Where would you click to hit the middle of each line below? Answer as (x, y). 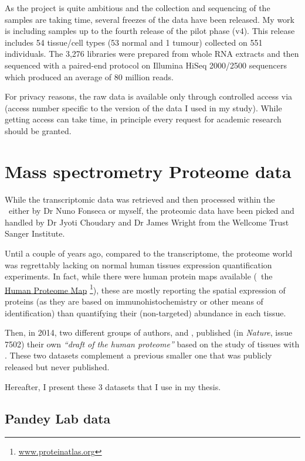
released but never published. (57, 367)
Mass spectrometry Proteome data (148, 171)
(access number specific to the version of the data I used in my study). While (143, 107)
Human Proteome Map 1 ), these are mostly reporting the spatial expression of (145, 289)
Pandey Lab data (58, 418)
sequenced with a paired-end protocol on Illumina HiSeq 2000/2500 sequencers (146, 65)
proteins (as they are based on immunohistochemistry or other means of (134, 301)
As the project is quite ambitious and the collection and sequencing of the (138, 8)
